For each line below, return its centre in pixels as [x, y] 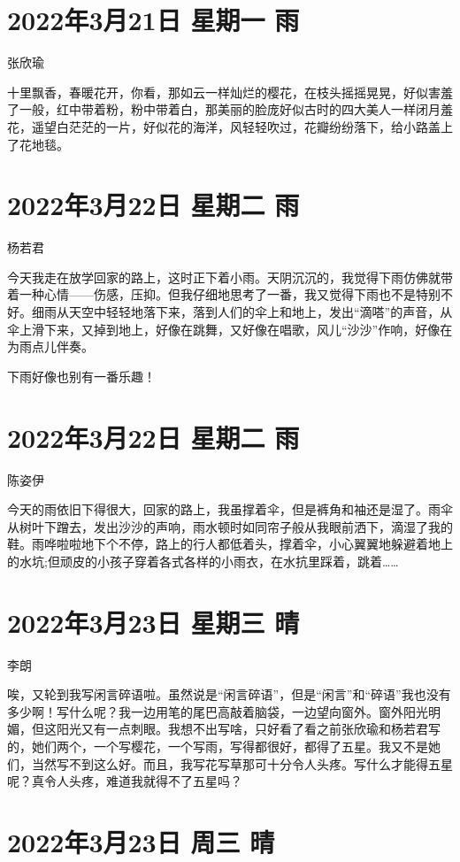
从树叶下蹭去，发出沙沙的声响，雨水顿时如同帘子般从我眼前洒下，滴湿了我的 [230, 526]
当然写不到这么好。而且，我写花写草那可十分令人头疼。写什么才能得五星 [242, 763]
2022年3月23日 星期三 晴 [153, 622]
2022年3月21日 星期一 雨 [153, 20]
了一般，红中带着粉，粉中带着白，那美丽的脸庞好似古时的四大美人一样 [211, 109]
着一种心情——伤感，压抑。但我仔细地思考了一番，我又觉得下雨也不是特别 [224, 294]
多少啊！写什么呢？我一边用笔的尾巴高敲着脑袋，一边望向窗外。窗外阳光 [218, 711]
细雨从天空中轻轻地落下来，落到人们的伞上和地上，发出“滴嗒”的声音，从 [242, 312]
